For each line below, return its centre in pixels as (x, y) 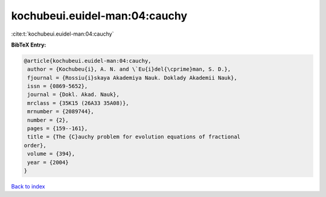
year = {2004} (48, 162)
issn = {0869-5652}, (58, 86)
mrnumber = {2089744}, (61, 111)
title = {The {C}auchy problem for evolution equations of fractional (134, 137)
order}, (35, 145)
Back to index (28, 186)
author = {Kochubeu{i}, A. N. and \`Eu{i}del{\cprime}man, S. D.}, (129, 69)
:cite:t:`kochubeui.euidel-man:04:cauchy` (62, 34)
